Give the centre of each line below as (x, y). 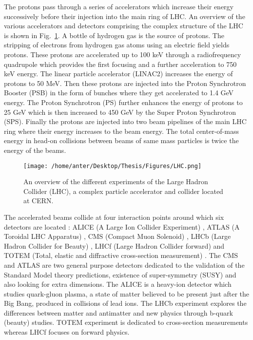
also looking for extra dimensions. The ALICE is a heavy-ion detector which (118, 284)
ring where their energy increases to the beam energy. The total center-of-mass (121, 131)
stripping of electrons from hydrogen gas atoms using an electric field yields (117, 45)
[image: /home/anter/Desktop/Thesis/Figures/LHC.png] (113, 166)
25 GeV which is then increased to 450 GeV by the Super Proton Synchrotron (120, 112)
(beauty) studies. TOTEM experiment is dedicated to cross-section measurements (126, 322)
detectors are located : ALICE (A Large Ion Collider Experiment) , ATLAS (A (122, 226)
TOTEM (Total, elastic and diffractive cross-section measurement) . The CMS (121, 255)
